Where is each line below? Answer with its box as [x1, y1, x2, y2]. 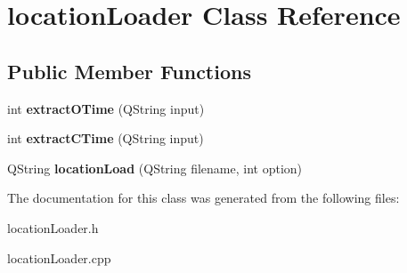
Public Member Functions [7, 57, 251, 84]
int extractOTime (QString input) [7, 99, 205, 117]
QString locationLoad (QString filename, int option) [7, 158, 303, 177]
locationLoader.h [7, 218, 99, 237]
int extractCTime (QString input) [7, 129, 204, 148]
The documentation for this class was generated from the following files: [7, 189, 400, 207]
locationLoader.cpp [7, 248, 111, 267]
